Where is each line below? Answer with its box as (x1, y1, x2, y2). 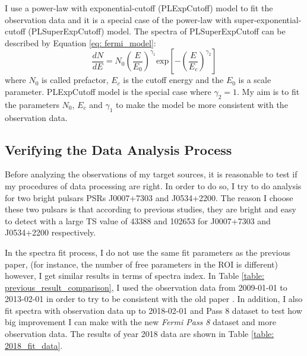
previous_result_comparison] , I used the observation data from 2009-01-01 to (5, 281, 287, 293)
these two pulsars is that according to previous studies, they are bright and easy (5, 203, 296, 215)
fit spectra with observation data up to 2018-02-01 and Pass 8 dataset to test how (5, 304, 302, 316)
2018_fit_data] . (5, 339, 63, 351)
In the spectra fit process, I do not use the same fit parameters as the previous (5, 246, 291, 258)
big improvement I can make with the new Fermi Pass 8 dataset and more (5, 316, 276, 328)
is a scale (238, 74, 271, 86)
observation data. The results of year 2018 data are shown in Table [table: (5, 328, 274, 340)
